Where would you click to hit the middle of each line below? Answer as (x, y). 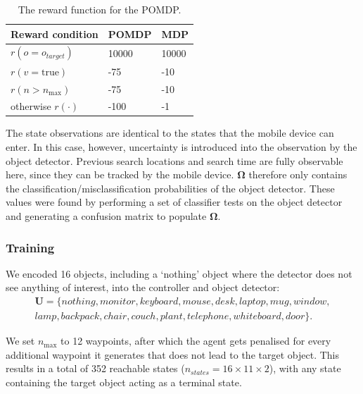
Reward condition (55, 33)
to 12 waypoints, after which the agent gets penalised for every (196, 341)
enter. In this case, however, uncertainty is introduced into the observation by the (181, 147)
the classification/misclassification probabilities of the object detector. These (170, 188)
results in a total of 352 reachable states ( (95, 368)
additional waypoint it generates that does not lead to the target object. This (172, 354)
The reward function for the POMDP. (100, 9)
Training (30, 247)
